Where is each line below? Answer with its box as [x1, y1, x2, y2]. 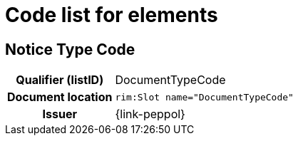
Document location [7, 90, 113, 105]
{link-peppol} [115, 107, 185, 122]
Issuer [42, 107, 77, 122]
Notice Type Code [5, 40, 135, 58]
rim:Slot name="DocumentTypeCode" [115, 91, 294, 103]
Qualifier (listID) [16, 73, 104, 88]
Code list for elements [5, 3, 218, 27]
